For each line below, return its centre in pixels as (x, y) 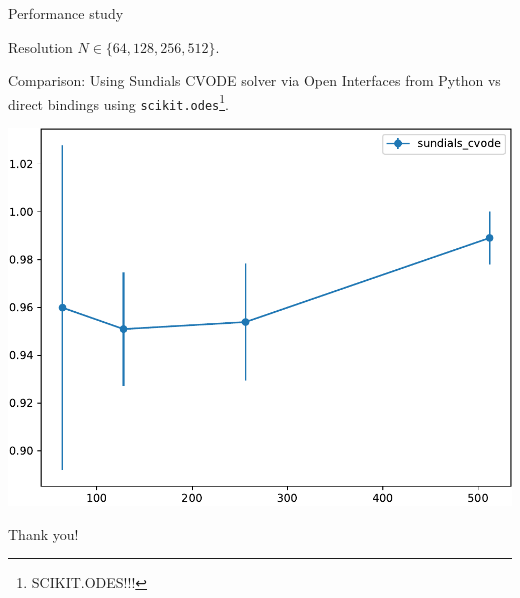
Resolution (40, 46)
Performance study (66, 13)
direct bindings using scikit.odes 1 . (118, 102)
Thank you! (43, 533)
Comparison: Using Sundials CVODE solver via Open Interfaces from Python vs (254, 80)
